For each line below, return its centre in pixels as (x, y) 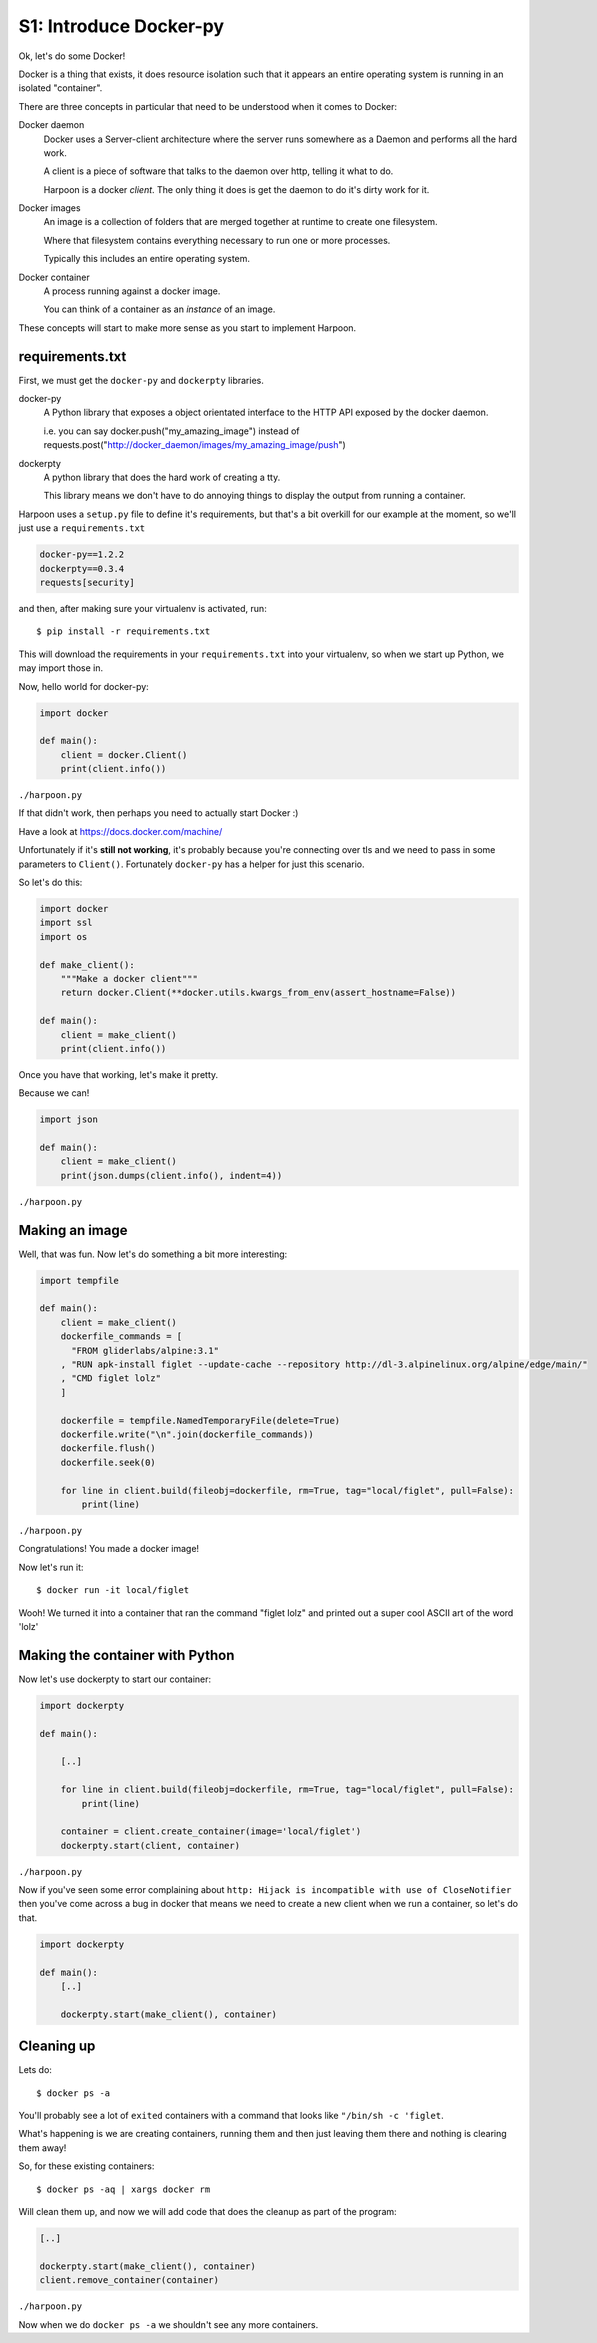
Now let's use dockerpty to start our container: (115, 1679)
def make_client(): (87, 964)
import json (69, 1119)
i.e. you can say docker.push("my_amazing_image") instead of (171, 431)
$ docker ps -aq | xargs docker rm (123, 2189)
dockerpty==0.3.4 (82, 568)
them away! (42, 2147)
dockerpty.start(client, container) (150, 1845)
